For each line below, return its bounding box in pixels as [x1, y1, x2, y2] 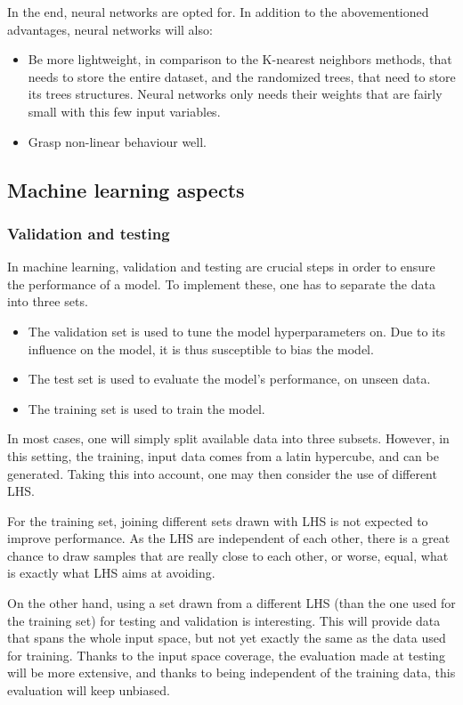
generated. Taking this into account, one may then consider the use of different [7, 464, 437, 482]
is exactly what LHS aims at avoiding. [7, 563, 215, 582]
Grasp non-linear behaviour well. [28, 132, 207, 150]
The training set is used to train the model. [28, 399, 265, 417]
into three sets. [7, 292, 88, 311]
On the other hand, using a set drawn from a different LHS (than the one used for [7, 594, 456, 612]
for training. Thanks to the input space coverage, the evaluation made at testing [7, 645, 445, 664]
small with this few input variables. [28, 101, 221, 120]
